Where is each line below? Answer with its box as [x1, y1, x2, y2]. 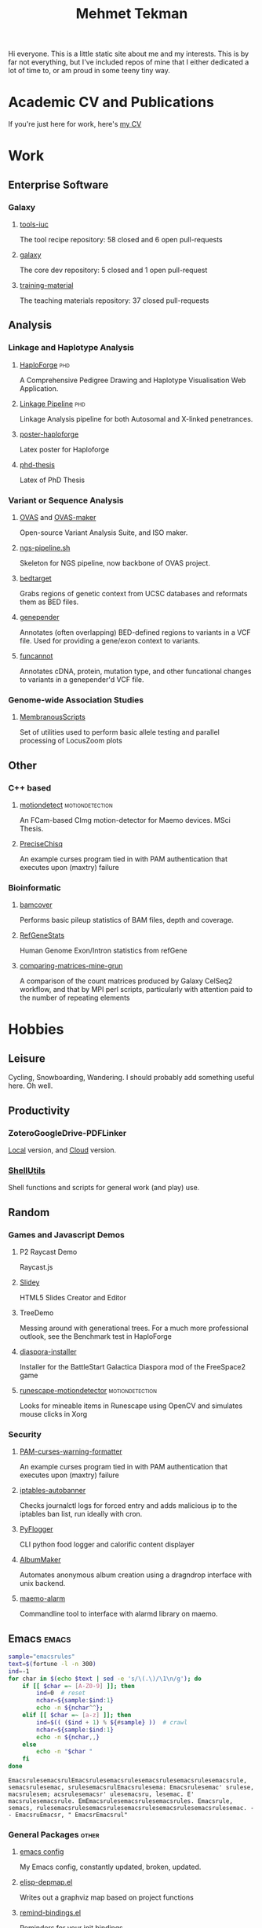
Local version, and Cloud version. [8, 1145, 117, 1155]
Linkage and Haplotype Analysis [8, 342, 135, 353]
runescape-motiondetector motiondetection [19, 1385, 158, 1395]
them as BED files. [19, 597, 79, 606]
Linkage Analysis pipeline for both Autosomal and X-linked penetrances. [19, 414, 253, 423]
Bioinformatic [8, 882, 61, 893]
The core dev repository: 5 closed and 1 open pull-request [19, 265, 208, 275]
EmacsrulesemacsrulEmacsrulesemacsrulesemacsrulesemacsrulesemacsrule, [8, 1777, 247, 1785]
